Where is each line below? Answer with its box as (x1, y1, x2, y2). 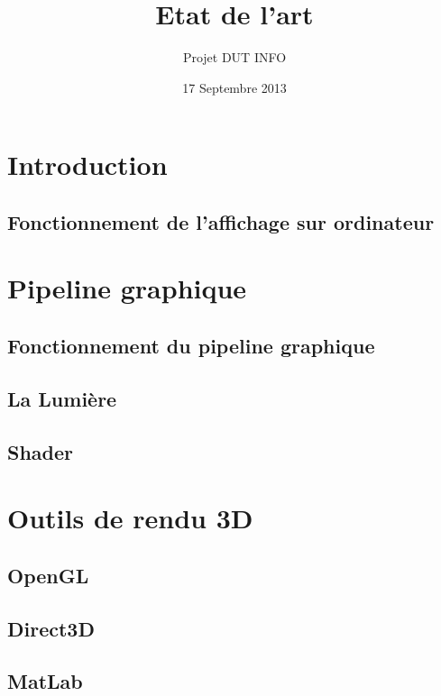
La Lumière (7, 384, 117, 412)
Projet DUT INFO (182, 48, 287, 67)
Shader (7, 437, 74, 465)
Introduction (7, 146, 168, 183)
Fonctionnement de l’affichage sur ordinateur (7, 207, 435, 235)
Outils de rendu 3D (7, 499, 253, 536)
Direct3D (7, 614, 95, 642)
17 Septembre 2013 (182, 78, 287, 96)
